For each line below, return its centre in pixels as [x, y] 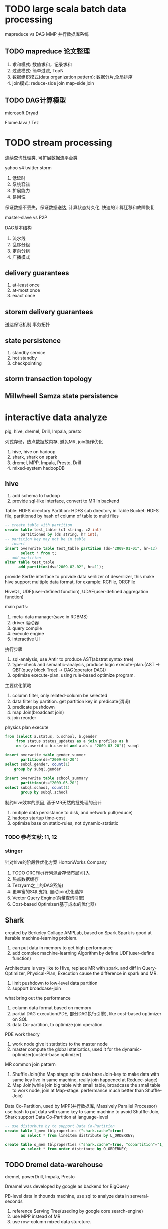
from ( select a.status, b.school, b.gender [51, 737]
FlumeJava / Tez [22, 122]
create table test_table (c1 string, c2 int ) [53, 530]
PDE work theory [22, 1034]
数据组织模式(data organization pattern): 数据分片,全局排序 [73, 77]
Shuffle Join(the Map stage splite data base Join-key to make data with [86, 1074]
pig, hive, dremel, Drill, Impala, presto [43, 431]
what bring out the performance [38, 998]
